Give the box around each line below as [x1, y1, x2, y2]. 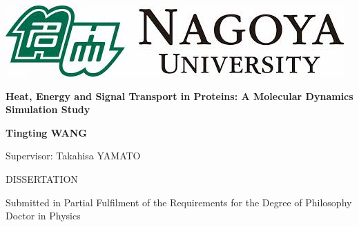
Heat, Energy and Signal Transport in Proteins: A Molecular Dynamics [6, 88, 353, 103]
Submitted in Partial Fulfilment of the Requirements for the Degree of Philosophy [6, 195, 352, 209]
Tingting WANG [6, 125, 88, 139]
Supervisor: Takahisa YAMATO [6, 148, 141, 163]
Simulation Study [6, 102, 90, 117]
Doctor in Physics [6, 208, 81, 223]
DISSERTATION [6, 171, 78, 186]
